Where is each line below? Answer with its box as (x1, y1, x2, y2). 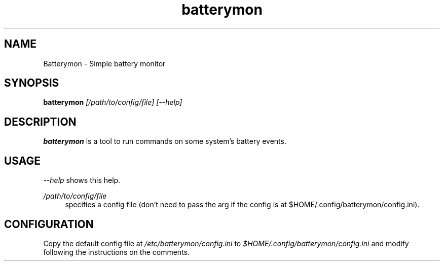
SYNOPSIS (4, 77, 59, 90)
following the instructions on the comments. (43, 247, 190, 256)
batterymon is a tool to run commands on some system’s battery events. (43, 137, 286, 146)
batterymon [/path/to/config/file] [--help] (43, 98, 182, 107)
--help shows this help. (43, 176, 121, 185)
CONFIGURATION (4, 217, 94, 231)
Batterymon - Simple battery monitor (43, 59, 166, 68)
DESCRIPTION (4, 115, 77, 128)
